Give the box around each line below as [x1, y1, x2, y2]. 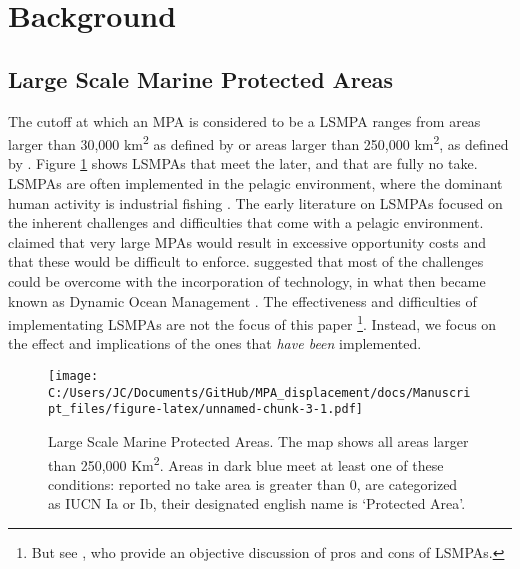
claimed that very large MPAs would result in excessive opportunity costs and [8, 231, 486, 252]
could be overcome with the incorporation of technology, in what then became [8, 270, 486, 291]
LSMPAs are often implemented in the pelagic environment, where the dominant [8, 173, 503, 194]
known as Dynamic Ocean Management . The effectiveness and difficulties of [8, 290, 477, 311]
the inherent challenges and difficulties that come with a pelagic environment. [8, 212, 484, 233]
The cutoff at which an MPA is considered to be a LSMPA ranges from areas [8, 110, 481, 131]
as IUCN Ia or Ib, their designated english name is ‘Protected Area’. [48, 493, 466, 514]
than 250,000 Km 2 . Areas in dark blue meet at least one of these [48, 451, 444, 475]
